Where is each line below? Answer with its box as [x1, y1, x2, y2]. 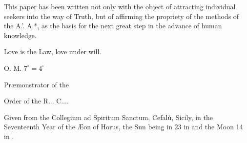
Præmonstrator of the [4, 79, 69, 89]
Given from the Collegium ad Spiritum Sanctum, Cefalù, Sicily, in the [4, 112, 213, 122]
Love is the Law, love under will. [4, 46, 102, 57]
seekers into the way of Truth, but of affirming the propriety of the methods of [4, 11, 239, 21]
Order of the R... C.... [4, 96, 69, 106]
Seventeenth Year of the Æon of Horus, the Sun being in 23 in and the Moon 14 [4, 122, 243, 132]
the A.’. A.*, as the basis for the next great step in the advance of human [4, 20, 222, 31]
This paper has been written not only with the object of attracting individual [4, 1, 236, 11]
